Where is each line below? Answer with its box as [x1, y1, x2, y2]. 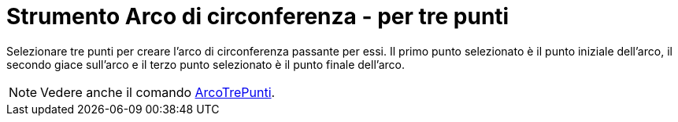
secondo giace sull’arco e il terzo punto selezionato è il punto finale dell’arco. [6, 57, 405, 71]
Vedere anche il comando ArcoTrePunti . [40, 84, 276, 100]
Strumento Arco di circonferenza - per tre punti [6, 3, 509, 30]
